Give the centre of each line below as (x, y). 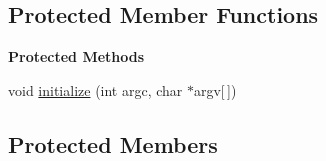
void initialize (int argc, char (95, 89)
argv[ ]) (215, 89)
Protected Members (113, 143)
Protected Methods (76, 56)
